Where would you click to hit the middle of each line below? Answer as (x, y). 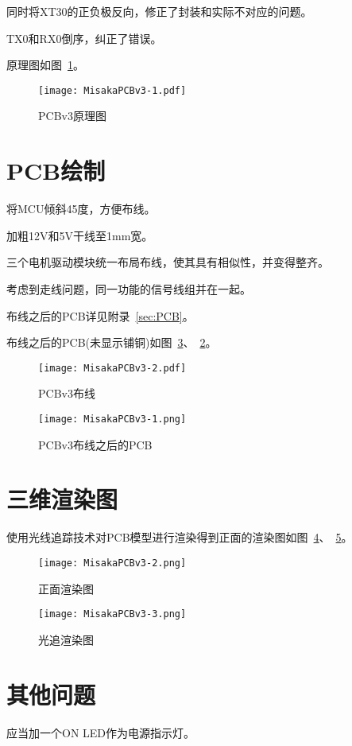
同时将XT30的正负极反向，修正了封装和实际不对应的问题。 (159, 11)
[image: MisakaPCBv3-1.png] (112, 419)
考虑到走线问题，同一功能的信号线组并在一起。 (129, 288)
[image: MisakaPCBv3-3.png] (112, 614)
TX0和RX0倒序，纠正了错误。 (84, 38)
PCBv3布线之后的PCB (95, 444)
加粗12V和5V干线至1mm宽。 (80, 235)
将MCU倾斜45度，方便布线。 (81, 209)
